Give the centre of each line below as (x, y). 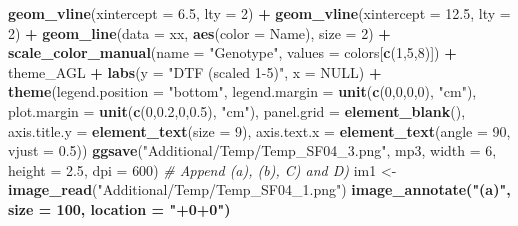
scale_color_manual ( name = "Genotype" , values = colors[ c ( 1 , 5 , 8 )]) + (232, 52)
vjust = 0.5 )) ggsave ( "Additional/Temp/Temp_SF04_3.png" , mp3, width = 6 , (252, 150)
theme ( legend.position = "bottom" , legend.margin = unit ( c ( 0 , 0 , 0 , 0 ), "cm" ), (242, 91)
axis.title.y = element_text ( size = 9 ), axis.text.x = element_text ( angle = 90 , (259, 130)
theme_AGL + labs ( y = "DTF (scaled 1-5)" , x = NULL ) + (195, 71)
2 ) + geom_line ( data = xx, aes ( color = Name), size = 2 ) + (199, 32)
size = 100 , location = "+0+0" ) (119, 208)
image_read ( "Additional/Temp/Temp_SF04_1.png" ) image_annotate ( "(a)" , (259, 189)
